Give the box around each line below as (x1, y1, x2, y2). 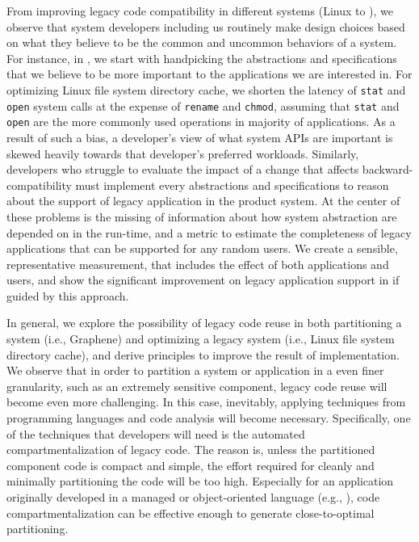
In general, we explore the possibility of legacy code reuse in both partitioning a (6, 314, 402, 331)
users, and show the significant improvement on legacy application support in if (6, 271, 400, 288)
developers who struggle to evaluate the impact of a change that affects (6, 161, 359, 178)
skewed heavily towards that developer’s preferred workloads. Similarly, (6, 145, 359, 162)
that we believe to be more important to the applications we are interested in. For (6, 65, 413, 82)
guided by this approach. (6, 287, 129, 304)
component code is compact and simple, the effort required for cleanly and (6, 456, 375, 473)
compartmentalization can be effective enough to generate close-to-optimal (6, 504, 375, 521)
